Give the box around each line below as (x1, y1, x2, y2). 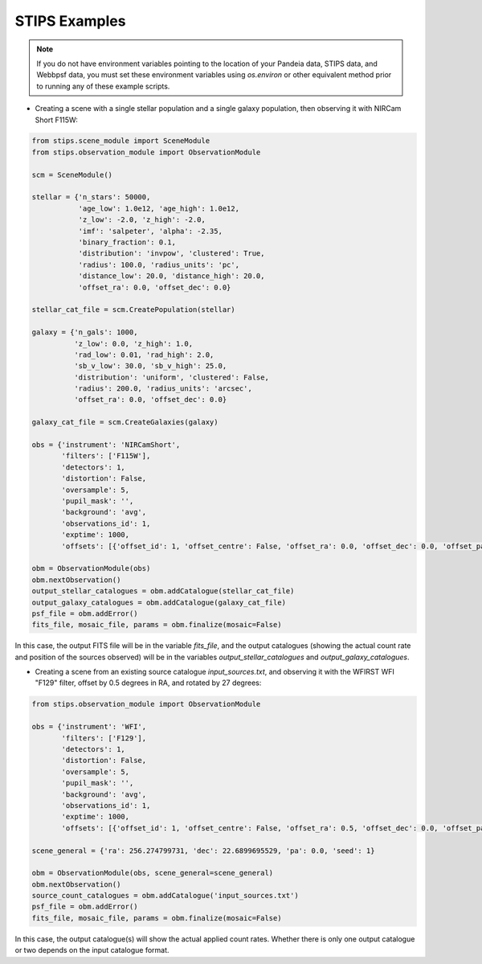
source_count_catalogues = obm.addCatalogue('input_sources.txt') (31, 891, 299, 900)
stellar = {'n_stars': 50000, (31, 193, 151, 202)
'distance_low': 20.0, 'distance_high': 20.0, (78, 272, 265, 281)
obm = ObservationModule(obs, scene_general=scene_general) (31, 868, 274, 878)
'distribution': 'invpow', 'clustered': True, (78, 249, 265, 258)
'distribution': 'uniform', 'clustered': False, (73, 372, 269, 382)
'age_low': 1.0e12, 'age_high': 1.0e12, (78, 203, 240, 213)
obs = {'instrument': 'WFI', (31, 722, 147, 732)
